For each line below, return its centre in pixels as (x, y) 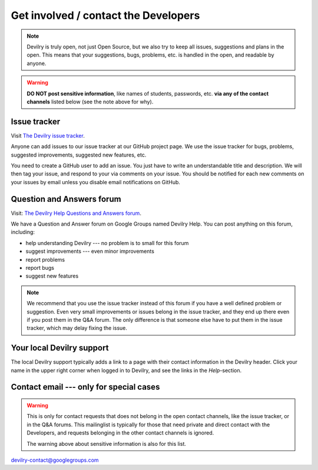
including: (23, 232)
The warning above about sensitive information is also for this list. (107, 443)
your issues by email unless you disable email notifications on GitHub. (96, 182)
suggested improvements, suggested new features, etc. (79, 155)
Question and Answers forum (66, 199)
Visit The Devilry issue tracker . (48, 135)
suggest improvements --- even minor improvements (90, 252)
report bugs (40, 268)
